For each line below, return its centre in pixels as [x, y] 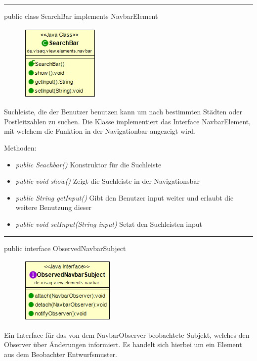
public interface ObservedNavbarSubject [65, 248]
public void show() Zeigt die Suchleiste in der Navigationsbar [107, 181]
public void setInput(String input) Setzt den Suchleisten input [109, 224]
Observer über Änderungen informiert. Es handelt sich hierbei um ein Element [123, 344]
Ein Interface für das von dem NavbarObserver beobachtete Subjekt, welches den [127, 335]
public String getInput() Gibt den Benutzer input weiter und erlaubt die [125, 197]
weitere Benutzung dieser [53, 207]
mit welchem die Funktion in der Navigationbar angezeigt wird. [100, 131]
